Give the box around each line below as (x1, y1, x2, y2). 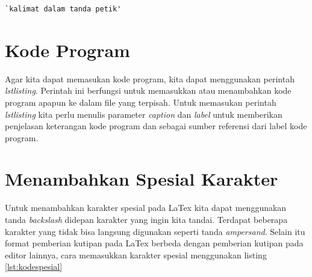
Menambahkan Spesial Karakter (5, 166, 278, 191)
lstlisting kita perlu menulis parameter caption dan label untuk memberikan (5, 108, 282, 120)
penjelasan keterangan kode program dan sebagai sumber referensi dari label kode (5, 120, 307, 132)
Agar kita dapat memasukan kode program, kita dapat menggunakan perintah (5, 72, 295, 85)
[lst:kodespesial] (5, 260, 63, 273)
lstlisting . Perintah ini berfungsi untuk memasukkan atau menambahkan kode (5, 84, 292, 97)
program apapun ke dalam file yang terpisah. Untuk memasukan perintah (5, 96, 276, 108)
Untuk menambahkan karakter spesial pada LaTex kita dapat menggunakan (5, 201, 287, 214)
